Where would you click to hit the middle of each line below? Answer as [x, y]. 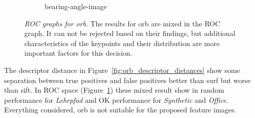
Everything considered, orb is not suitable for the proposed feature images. [120, 110]
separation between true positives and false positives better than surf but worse [128, 80]
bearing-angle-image [76, 6]
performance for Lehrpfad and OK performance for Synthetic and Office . [116, 100]
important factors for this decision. [78, 53]
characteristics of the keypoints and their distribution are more [122, 43]
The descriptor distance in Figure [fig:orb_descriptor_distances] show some [122, 70]
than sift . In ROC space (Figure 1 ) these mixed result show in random [114, 90]
